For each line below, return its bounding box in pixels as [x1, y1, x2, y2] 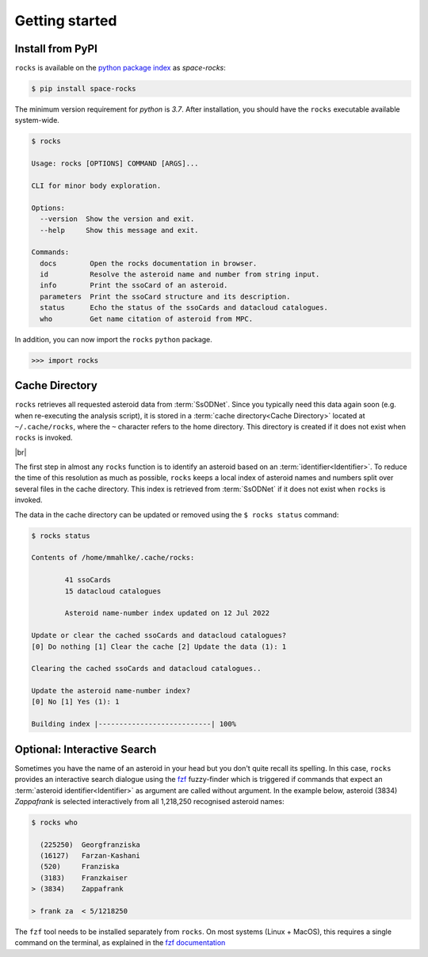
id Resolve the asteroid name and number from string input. [40, 270, 320, 279]
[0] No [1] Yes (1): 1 [31, 697, 120, 707]
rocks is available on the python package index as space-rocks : [14, 63, 226, 73]
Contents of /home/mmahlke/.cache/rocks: [31, 553, 195, 562]
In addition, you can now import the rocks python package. [14, 334, 213, 344]
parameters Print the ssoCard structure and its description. [40, 292, 291, 301]
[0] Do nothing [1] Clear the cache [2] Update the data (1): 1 [31, 642, 287, 651]
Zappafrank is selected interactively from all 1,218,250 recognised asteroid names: [14, 796, 285, 806]
